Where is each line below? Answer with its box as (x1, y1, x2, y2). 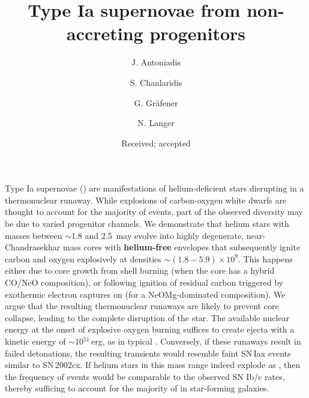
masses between (5, 229, 62, 241)
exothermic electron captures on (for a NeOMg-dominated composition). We (5, 288, 286, 300)
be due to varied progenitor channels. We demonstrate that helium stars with (5, 217, 289, 230)
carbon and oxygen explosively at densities (5, 252, 161, 265)
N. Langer (137, 116, 175, 129)
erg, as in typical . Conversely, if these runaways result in (91, 335, 301, 347)
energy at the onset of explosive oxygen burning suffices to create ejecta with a (5, 323, 295, 336)
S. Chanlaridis (130, 76, 182, 88)
